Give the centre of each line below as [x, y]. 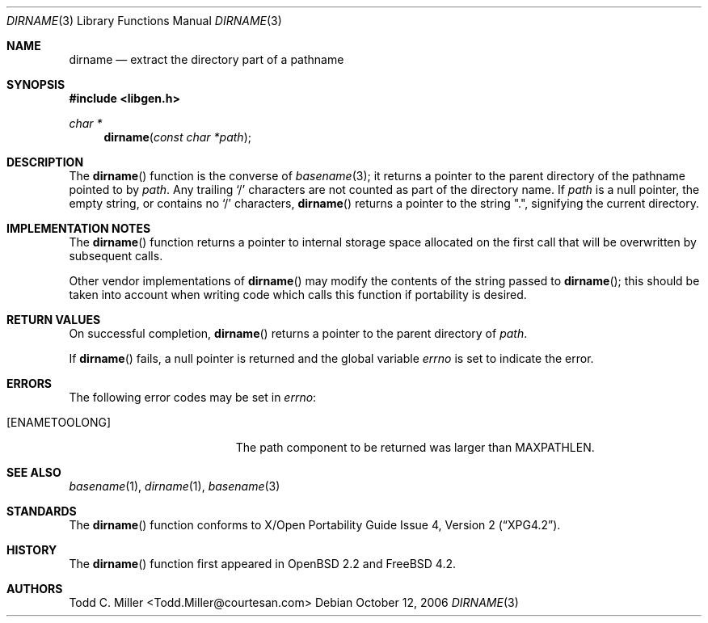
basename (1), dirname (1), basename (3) [175, 486]
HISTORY [32, 550]
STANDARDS [42, 511]
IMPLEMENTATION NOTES [79, 228]
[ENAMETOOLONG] [59, 422]
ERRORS [29, 383]
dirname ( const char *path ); [177, 137]
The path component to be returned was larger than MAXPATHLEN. [415, 447]
